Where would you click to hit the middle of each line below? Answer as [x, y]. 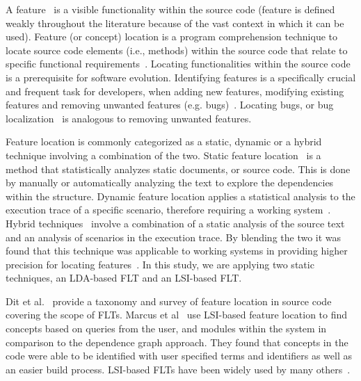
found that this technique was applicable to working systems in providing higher [177, 251]
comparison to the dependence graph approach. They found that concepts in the [177, 342]
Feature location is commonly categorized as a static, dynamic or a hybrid [164, 141]
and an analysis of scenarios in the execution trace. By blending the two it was [174, 237]
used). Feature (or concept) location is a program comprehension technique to [172, 37]
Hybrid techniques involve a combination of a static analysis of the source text [175, 223]
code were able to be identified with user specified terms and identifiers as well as [179, 356]
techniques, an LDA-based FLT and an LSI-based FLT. [124, 278]
